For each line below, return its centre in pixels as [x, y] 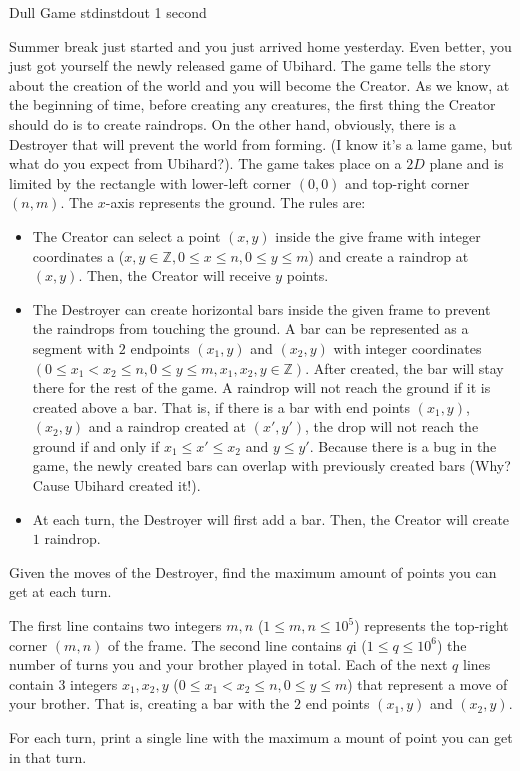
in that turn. [48, 756]
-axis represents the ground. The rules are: [235, 202]
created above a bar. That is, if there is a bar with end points [221, 406]
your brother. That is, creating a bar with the [149, 703]
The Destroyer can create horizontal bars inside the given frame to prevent [261, 308]
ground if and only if [96, 445]
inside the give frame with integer [378, 235]
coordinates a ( [78, 255]
